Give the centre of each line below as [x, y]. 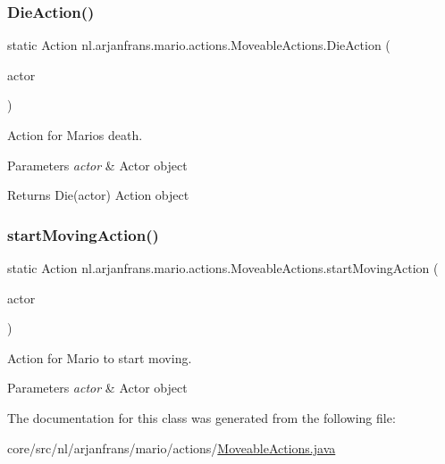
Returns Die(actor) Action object [98, 195]
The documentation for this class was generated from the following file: [202, 417]
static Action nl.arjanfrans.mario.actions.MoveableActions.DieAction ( [199, 45]
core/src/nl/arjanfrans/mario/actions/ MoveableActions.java [172, 447]
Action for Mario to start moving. [100, 357]
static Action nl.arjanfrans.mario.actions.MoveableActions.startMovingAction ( [223, 268]
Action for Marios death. [75, 135]
